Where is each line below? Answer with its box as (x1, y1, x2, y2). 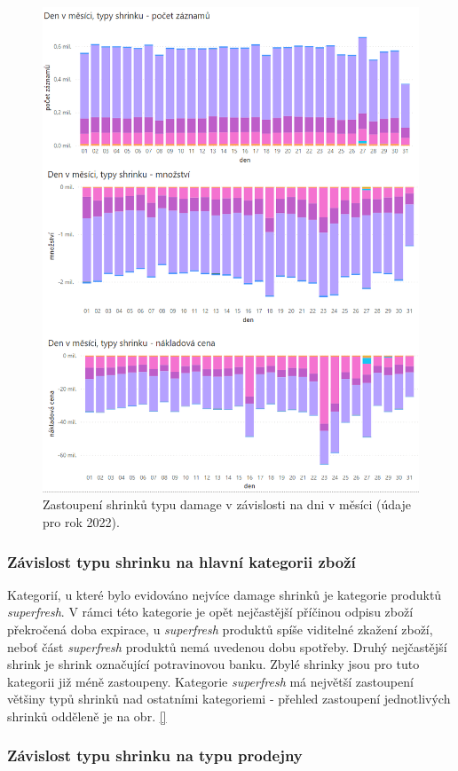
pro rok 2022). (43, 513, 120, 531)
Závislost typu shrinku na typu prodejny (7, 744, 303, 767)
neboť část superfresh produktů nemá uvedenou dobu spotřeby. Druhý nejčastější (7, 637, 447, 656)
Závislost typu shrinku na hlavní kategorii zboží (7, 550, 356, 572)
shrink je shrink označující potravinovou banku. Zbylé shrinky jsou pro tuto (7, 655, 420, 673)
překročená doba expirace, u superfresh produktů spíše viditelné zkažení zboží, (7, 620, 433, 638)
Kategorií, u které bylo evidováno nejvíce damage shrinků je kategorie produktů (7, 585, 442, 603)
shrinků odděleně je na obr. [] (7, 706, 167, 725)
